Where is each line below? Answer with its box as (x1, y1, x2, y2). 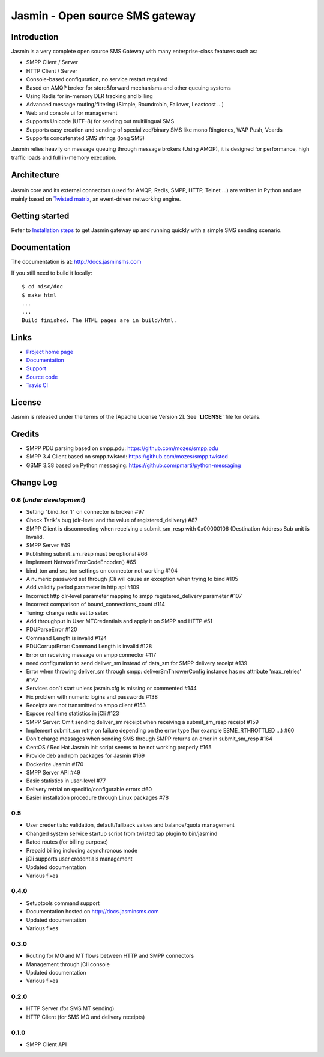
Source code (26, 373, 58, 380)
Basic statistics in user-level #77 (26, 777, 106, 784)
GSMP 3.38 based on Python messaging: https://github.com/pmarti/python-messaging (26, 461, 241, 469)
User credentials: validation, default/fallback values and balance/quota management (26, 821, 235, 829)
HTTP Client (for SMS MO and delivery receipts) (26, 1013, 145, 1020)
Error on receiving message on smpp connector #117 (26, 651, 157, 658)
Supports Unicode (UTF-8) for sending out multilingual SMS (26, 118, 175, 125)
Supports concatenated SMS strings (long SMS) (26, 134, 145, 141)
